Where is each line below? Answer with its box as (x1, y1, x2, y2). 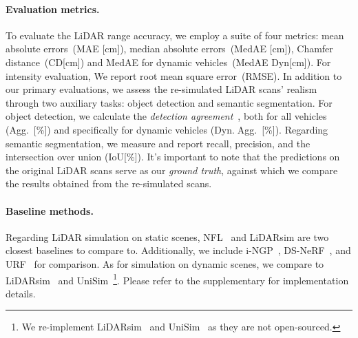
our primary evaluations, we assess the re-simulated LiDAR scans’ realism (6, 82, 317, 96)
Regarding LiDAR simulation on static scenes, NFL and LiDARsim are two (6, 229, 329, 244)
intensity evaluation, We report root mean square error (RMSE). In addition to (6, 68, 342, 83)
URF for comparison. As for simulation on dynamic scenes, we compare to (6, 256, 324, 271)
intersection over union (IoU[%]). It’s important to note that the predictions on (6, 149, 340, 164)
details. (6, 286, 36, 300)
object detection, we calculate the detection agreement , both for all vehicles (6, 109, 327, 123)
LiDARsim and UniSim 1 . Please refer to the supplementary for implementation (6, 271, 349, 287)
